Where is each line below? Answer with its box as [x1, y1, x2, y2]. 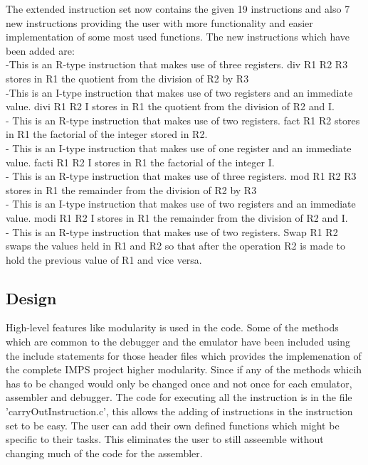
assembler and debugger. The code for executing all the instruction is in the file [6, 390, 352, 405]
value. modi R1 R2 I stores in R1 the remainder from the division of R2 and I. [6, 210, 348, 225]
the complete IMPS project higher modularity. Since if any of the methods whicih [6, 362, 362, 377]
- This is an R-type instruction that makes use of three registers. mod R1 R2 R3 [6, 169, 357, 183]
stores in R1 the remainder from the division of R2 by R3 [6, 182, 257, 197]
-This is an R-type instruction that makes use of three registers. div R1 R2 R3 [6, 57, 348, 72]
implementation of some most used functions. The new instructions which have [6, 29, 350, 44]
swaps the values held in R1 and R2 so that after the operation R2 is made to [6, 238, 346, 253]
